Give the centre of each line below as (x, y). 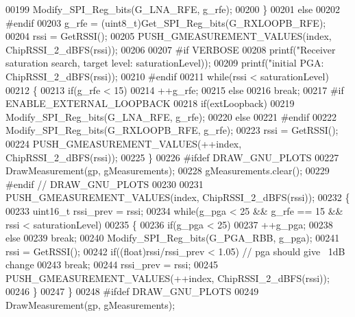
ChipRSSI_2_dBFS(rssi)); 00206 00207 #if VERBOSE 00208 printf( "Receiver (171, 49)
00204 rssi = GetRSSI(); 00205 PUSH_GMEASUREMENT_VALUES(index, (169, 36)
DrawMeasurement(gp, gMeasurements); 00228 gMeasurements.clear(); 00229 (168, 171)
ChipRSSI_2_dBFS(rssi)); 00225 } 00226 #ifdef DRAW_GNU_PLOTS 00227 (172, 157)
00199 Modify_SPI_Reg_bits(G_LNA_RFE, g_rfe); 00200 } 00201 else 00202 (173, 9)
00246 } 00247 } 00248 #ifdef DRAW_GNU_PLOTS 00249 (132, 291)
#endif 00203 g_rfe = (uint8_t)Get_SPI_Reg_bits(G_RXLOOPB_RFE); (166, 22)
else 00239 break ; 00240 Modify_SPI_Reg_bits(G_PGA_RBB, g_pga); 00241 (173, 238)
